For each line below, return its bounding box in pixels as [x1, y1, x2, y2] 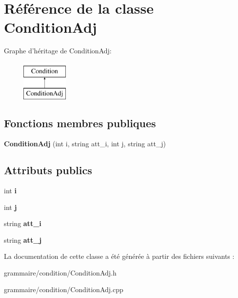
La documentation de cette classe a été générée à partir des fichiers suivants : [4, 251, 235, 261]
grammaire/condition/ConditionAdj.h [4, 268, 117, 278]
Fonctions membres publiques [4, 115, 156, 131]
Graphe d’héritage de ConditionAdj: [4, 46, 112, 56]
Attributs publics [4, 162, 92, 178]
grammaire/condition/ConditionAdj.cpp [4, 284, 123, 294]
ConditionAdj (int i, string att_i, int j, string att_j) [4, 138, 166, 149]
